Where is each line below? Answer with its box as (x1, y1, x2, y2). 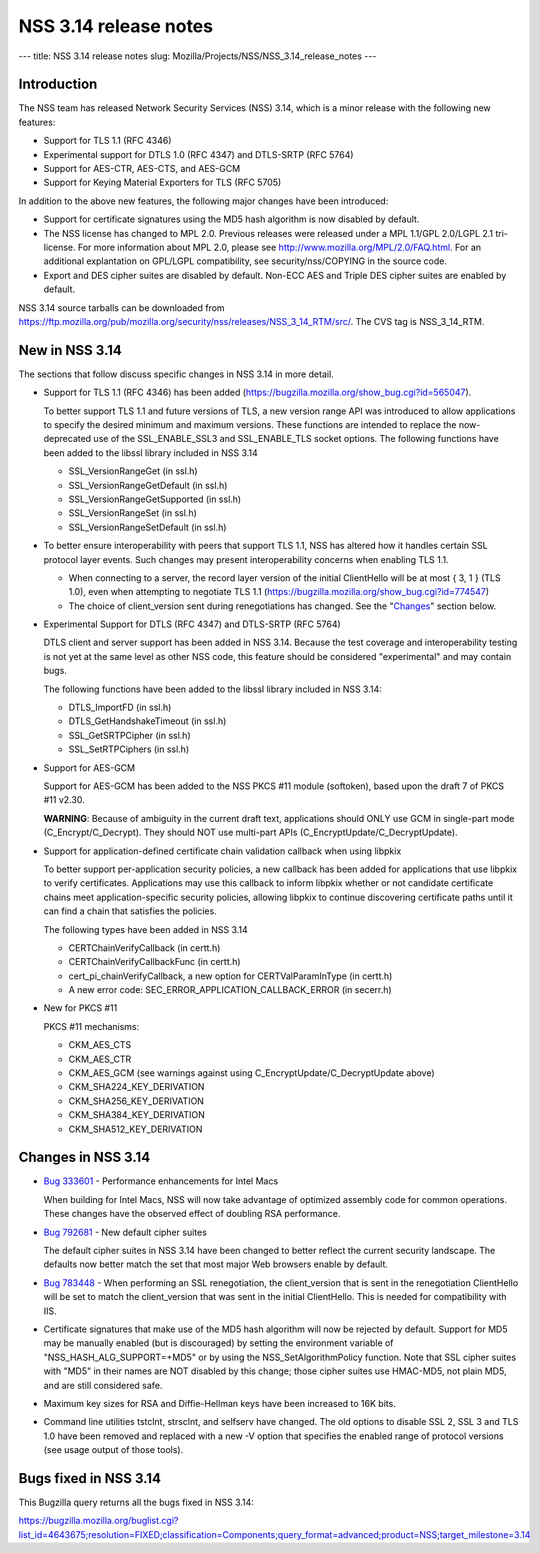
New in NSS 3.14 (18, 341, 122, 359)
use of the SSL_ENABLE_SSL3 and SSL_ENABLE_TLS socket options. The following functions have (93, 433, 499, 445)
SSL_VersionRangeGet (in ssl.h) (68, 465, 199, 477)
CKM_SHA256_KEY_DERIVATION (68, 1095, 205, 1107)
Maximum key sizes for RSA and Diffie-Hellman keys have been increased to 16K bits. (43, 1397, 397, 1409)
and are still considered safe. (43, 1379, 163, 1391)
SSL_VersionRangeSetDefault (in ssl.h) (68, 521, 227, 533)
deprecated (43, 433, 92, 445)
